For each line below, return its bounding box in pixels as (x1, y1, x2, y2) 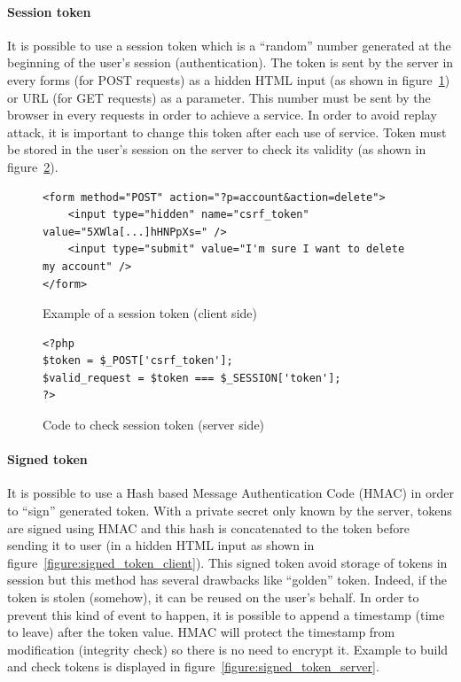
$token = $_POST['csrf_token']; (43, 354, 233, 368)
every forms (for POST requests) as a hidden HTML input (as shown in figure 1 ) (7, 70, 450, 89)
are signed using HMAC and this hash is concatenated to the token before (7, 518, 410, 537)
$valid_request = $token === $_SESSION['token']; (43, 371, 341, 384)
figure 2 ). (7, 157, 59, 175)
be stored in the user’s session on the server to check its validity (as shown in (7, 140, 426, 159)
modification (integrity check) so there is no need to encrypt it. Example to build (7, 639, 449, 658)
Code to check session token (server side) (43, 415, 265, 434)
